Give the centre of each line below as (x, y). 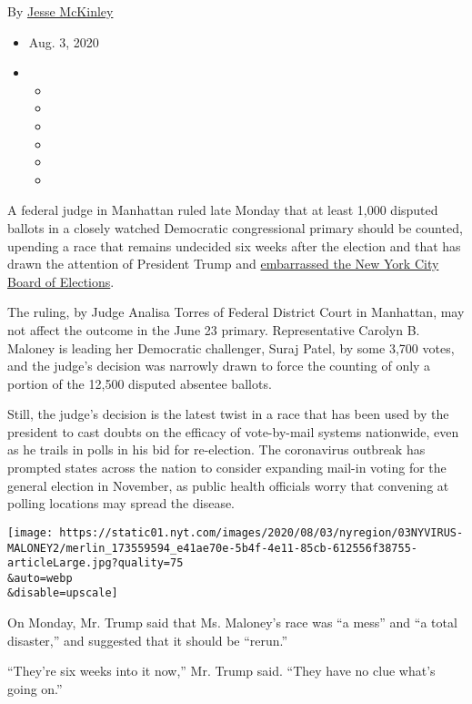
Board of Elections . (61, 281)
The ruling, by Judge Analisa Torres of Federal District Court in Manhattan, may (236, 312)
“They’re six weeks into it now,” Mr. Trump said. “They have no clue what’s (221, 671)
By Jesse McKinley (60, 11)
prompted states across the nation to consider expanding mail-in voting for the (227, 468)
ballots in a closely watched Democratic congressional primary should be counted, (235, 227)
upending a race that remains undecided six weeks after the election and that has (234, 245)
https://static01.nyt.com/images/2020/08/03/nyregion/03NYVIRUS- (261, 532)
